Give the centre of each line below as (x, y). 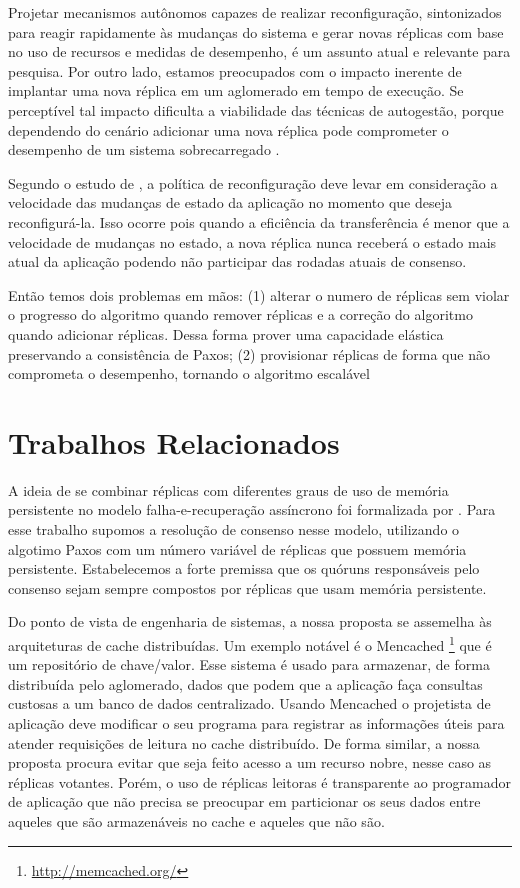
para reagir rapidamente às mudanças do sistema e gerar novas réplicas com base (256, 31)
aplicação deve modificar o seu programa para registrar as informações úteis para (256, 723)
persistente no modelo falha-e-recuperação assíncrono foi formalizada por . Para (252, 509)
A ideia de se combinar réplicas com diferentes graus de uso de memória (228, 489)
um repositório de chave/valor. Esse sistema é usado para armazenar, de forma (249, 664)
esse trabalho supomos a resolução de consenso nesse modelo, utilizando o (234, 529)
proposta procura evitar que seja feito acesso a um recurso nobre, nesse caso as (250, 762)
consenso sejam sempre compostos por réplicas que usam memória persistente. (247, 587)
